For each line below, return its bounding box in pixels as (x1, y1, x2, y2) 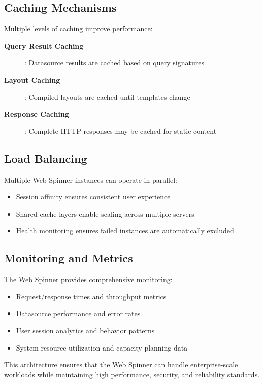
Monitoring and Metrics (4, 250, 133, 266)
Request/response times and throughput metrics (16, 291, 167, 301)
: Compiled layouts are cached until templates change (24, 91, 190, 102)
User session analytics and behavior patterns (16, 325, 155, 335)
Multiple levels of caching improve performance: (4, 23, 153, 34)
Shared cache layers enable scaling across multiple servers (16, 208, 194, 219)
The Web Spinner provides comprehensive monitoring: (4, 274, 173, 285)
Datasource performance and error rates (16, 308, 141, 319)
